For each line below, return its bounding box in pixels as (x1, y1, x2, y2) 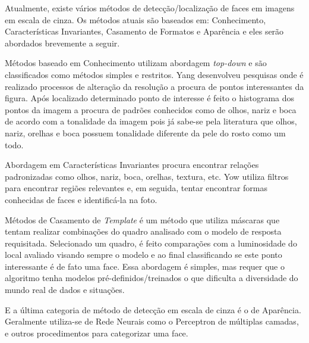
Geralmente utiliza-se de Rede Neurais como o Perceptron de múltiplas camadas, (5, 315, 299, 328)
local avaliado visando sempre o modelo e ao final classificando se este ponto (5, 248, 282, 261)
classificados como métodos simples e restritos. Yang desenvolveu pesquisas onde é (5, 68, 304, 80)
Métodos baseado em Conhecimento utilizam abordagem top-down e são (5, 57, 267, 69)
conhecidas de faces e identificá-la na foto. (5, 193, 157, 205)
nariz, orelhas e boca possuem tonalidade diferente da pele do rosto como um (5, 126, 286, 139)
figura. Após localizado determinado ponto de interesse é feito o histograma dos (5, 92, 295, 104)
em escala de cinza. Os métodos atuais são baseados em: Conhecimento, (5, 13, 266, 26)
